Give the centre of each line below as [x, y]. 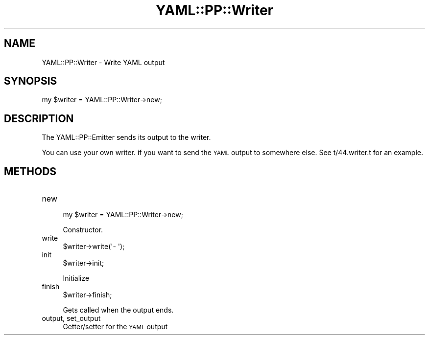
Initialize [76, 278]
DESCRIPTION [39, 118]
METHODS [30, 171]
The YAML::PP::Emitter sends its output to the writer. [126, 137]
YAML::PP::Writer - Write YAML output [103, 62]
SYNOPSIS [31, 81]
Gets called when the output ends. [118, 310]
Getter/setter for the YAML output [115, 327]
